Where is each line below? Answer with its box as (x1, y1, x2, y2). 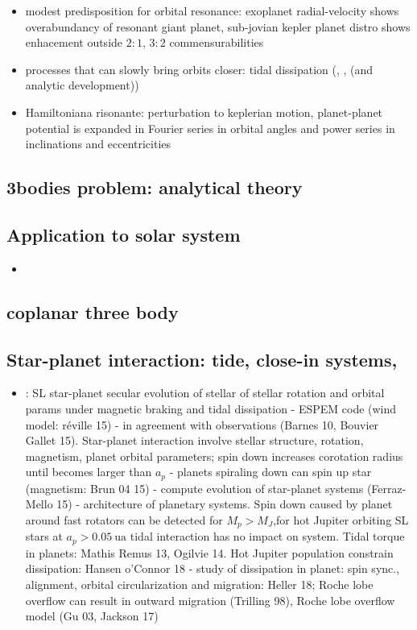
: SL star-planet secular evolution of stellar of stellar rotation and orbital (25, 384, 385, 401)
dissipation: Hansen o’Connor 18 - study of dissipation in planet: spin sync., (25, 560, 400, 577)
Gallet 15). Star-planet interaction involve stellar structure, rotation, (25, 432, 364, 449)
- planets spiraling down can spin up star (169, 463, 372, 480)
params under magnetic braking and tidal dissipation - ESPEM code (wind (25, 400, 397, 417)
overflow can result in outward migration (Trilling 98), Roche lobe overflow (25, 591, 395, 608)
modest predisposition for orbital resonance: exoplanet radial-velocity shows (25, 2, 399, 19)
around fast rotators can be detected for (25, 511, 223, 528)
